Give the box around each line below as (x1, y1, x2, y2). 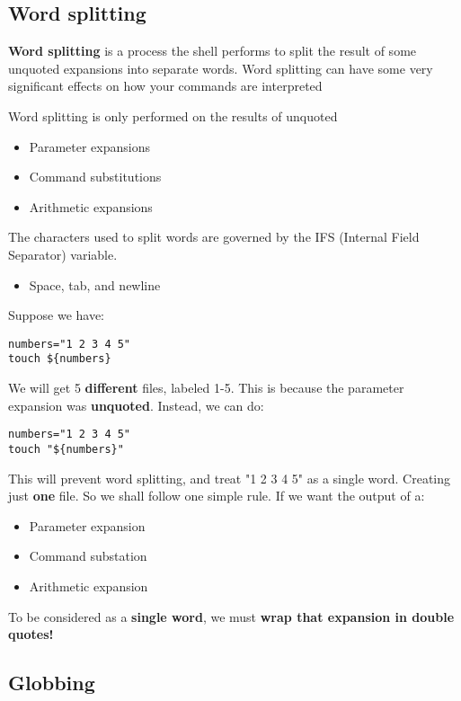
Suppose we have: (8, 306, 105, 324)
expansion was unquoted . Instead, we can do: (8, 395, 264, 414)
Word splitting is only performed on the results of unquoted (8, 106, 338, 125)
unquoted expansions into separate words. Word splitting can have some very (8, 58, 433, 77)
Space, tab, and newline (29, 275, 161, 294)
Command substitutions (29, 167, 162, 186)
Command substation (29, 546, 147, 565)
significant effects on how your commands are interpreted (8, 76, 323, 95)
